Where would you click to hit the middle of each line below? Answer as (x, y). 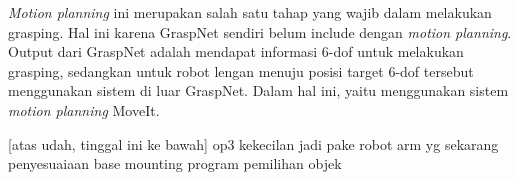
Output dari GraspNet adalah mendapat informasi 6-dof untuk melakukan (236, 51)
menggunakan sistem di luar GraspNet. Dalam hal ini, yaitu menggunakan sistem (258, 90)
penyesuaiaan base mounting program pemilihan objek (175, 163)
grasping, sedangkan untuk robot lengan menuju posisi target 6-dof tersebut (241, 70)
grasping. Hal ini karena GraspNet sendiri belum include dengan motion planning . (260, 31)
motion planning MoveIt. (84, 109)
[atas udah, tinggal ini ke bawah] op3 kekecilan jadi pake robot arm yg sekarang (253, 143)
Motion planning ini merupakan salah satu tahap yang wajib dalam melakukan (250, 12)
